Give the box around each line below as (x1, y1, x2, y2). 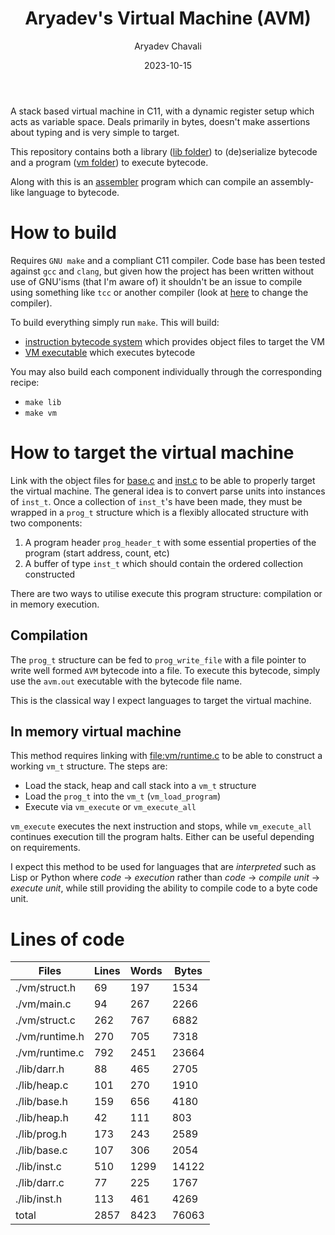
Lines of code (10, 928, 125, 951)
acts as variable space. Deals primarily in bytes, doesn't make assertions (10, 115, 311, 127)
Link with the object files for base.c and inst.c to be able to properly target (10, 474, 316, 486)
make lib (24, 397, 62, 407)
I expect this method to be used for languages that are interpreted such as (10, 861, 317, 873)
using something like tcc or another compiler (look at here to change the (10, 286, 309, 298)
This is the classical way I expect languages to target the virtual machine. (10, 694, 312, 706)
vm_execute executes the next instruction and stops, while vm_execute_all (10, 820, 312, 832)
